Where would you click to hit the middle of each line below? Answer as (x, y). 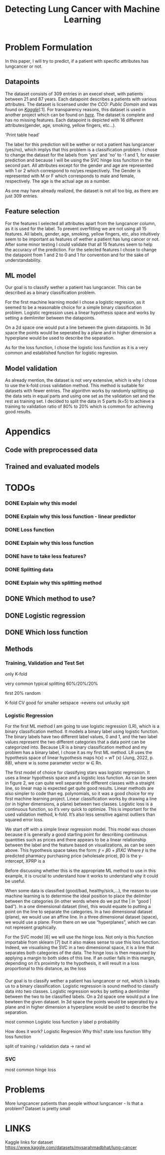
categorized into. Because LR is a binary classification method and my (76, 747)
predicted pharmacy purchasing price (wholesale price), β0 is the (71, 856)
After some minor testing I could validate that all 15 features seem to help (79, 244)
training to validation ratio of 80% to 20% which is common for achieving (79, 406)
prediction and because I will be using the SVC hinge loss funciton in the (78, 160)
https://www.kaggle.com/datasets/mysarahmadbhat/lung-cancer (71, 1148)
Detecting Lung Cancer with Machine (82, 9)
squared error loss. (24, 819)
